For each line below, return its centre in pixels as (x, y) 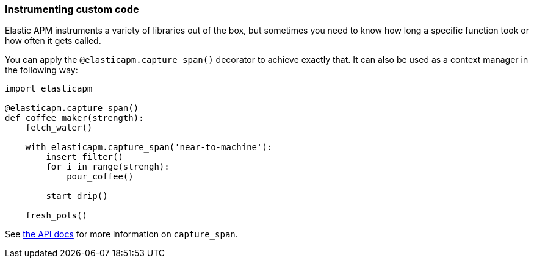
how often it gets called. (53, 41)
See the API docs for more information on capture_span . (121, 234)
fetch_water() (59, 128)
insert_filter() (85, 157)
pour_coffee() (100, 177)
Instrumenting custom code (72, 9)
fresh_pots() (56, 216)
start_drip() (77, 196)
